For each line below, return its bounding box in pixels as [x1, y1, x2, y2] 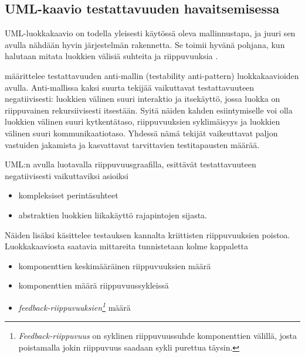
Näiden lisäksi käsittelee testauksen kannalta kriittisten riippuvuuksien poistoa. [5, 228, 290, 241]
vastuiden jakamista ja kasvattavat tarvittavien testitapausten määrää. [5, 138, 260, 150]
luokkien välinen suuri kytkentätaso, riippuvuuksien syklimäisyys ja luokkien [5, 115, 280, 128]
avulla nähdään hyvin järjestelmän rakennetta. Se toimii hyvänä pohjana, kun [5, 38, 285, 50]
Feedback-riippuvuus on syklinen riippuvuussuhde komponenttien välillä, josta [18, 329, 297, 342]
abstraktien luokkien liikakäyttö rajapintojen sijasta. [18, 208, 208, 221]
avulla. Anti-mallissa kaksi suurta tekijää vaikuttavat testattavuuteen [5, 81, 255, 93]
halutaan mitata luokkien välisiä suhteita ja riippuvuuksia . [5, 50, 218, 62]
